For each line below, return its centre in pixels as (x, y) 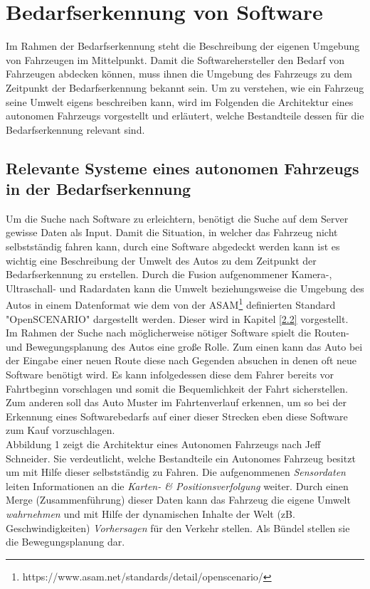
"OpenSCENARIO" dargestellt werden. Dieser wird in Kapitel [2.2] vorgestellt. (177, 318)
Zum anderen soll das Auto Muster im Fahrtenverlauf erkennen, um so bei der (176, 402)
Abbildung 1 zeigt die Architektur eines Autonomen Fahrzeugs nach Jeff (163, 444)
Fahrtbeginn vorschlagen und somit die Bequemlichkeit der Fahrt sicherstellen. (177, 388)
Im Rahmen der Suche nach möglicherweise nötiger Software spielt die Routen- (178, 333)
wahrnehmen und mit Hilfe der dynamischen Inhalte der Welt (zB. (150, 514)
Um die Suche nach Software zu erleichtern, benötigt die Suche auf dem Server (177, 218)
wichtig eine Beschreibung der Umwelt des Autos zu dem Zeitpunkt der (161, 260)
